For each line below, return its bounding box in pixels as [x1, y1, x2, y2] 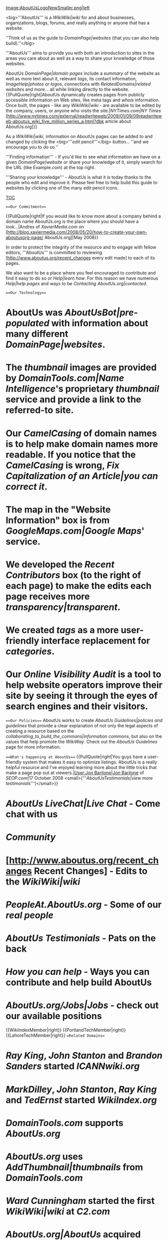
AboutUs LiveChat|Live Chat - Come [5, 798, 160, 809]
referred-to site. [5, 405, 74, 416]
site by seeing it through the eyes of [5, 690, 158, 701]
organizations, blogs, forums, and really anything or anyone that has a [5, 20, 149, 26]
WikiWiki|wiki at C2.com [5, 1206, 110, 1217]
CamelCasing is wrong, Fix [5, 459, 119, 471]
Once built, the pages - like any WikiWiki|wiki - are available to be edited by [5, 102, 161, 108]
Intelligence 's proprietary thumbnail [5, 383, 159, 395]
